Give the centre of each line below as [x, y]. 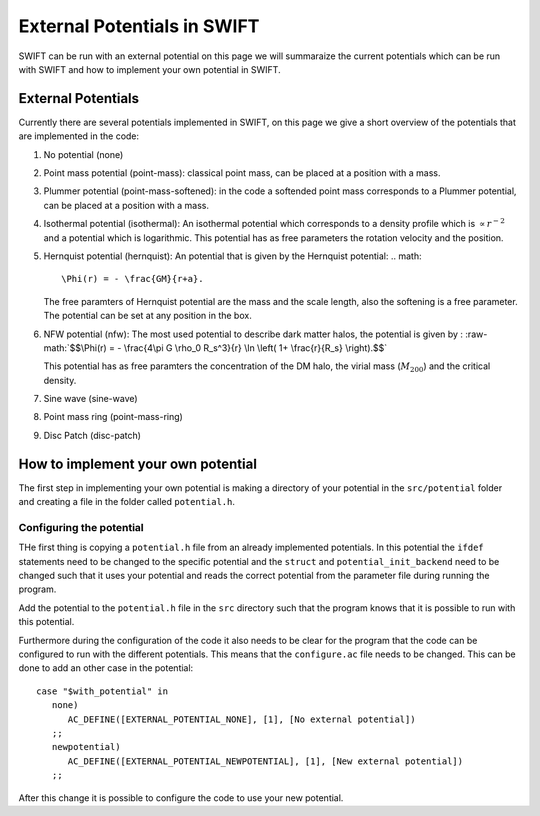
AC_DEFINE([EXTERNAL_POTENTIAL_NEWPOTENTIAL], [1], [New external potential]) [265, 761]
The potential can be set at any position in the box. [147, 316]
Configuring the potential [81, 527]
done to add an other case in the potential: [106, 668]
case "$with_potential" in [102, 691]
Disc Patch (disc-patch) [92, 435]
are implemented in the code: [79, 136]
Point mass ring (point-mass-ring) [113, 417]
